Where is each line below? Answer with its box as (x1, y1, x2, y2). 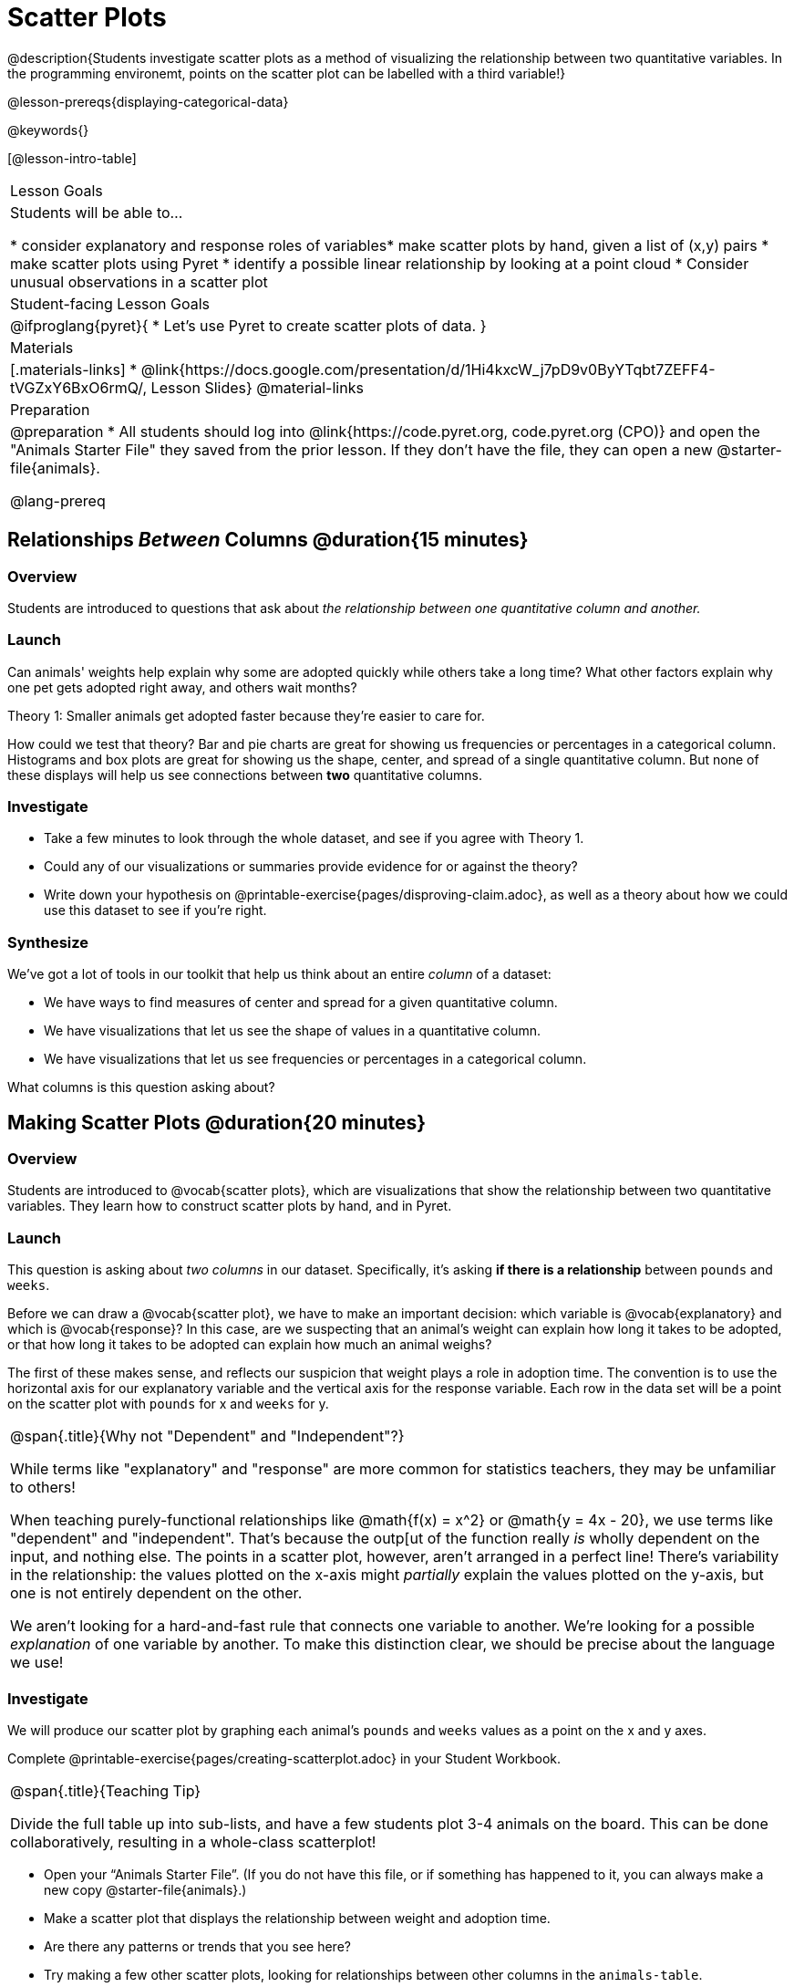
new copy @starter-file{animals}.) (44, 1881, 247, 1898)
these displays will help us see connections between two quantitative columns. (7, 766, 482, 783)
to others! (10, 1478, 76, 1497)
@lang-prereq (10, 491, 106, 510)
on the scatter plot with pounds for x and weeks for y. (7, 1396, 329, 1412)
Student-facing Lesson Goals (10, 294, 211, 313)
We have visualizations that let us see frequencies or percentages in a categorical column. (44, 1051, 587, 1067)
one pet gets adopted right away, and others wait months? (7, 679, 357, 695)
